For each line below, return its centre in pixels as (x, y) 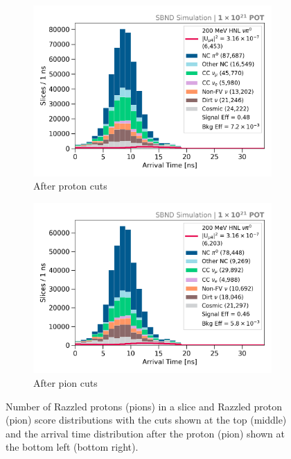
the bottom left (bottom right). (72, 447)
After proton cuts (70, 186)
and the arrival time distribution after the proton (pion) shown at (145, 433)
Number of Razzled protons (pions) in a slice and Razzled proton (144, 406)
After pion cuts (65, 382)
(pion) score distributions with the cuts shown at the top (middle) (146, 420)
